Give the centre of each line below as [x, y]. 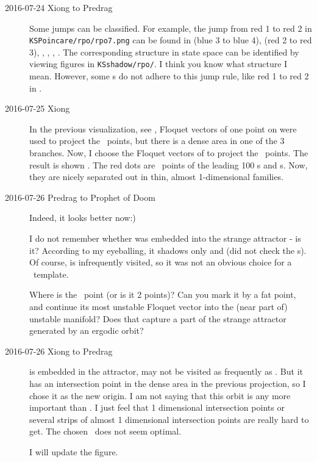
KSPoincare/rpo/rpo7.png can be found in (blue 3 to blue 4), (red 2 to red [171, 40]
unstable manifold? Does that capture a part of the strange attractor [158, 318]
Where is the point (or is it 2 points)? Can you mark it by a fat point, [163, 294]
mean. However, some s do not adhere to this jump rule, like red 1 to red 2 [169, 76]
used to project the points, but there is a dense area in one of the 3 [157, 141]
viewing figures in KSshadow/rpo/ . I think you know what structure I [158, 64]
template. [51, 274]
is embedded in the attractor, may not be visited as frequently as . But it [166, 371]
